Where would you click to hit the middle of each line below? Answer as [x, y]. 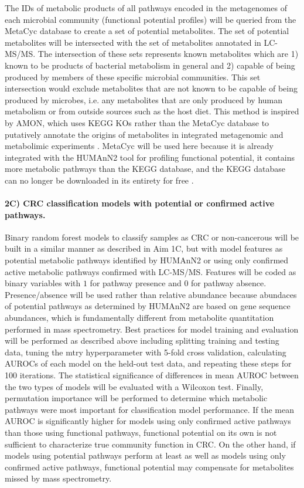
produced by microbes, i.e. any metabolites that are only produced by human [144, 99]
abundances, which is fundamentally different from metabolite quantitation [139, 318]
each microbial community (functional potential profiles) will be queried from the [151, 19]
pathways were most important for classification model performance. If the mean [149, 409]
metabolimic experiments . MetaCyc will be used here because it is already [139, 146]
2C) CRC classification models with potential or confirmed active [140, 203]
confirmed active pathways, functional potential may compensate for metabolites [149, 467]
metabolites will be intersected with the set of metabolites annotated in [133, 42]
